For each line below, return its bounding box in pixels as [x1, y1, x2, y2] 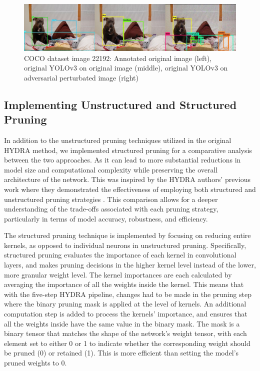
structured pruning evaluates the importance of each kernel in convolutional [4, 249, 236, 260]
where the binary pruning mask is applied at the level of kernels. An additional [4, 298, 246, 309]
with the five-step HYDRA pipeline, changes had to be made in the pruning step [4, 288, 251, 299]
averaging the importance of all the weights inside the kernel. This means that [4, 279, 244, 289]
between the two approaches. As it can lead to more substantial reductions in [4, 154, 241, 165]
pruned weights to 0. [4, 357, 67, 368]
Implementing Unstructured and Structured [4, 96, 237, 112]
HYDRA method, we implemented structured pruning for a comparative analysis [4, 144, 252, 155]
